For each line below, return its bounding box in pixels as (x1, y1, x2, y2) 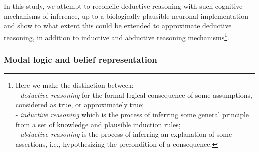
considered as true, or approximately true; (15, 99, 144, 110)
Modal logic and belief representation (4, 53, 157, 65)
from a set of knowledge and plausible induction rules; (15, 119, 181, 129)
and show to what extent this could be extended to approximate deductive (4, 20, 232, 31)
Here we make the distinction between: (15, 80, 134, 90)
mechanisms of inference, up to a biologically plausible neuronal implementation (4, 10, 248, 21)
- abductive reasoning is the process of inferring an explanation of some (15, 129, 232, 139)
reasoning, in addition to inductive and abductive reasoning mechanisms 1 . (4, 30, 229, 42)
